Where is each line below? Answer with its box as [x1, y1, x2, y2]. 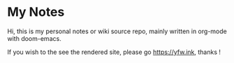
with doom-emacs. [7, 34, 61, 42]
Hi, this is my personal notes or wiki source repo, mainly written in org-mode [7, 27, 227, 35]
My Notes [7, 4, 65, 20]
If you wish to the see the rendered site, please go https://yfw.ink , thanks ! [7, 48, 221, 56]
